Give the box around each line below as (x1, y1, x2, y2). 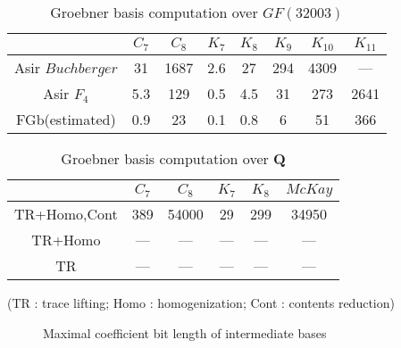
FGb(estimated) (16, 108, 116, 129)
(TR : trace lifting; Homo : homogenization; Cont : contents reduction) (7, 293, 395, 311)
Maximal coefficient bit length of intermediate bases (43, 323, 327, 342)
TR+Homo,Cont (14, 203, 118, 224)
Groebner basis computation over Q (61, 147, 286, 169)
